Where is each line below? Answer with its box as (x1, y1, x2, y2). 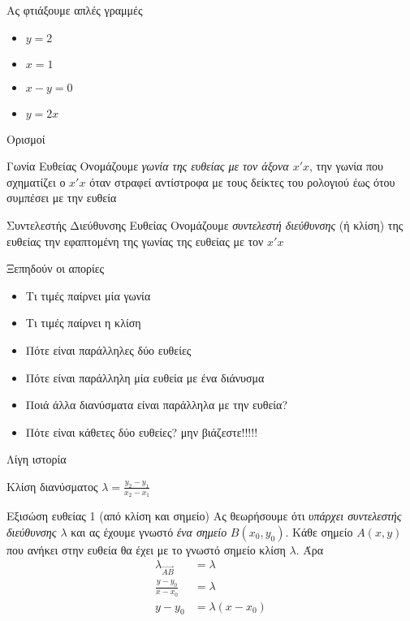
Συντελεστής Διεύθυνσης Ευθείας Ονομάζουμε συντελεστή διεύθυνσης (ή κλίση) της (6, 216, 404, 233)
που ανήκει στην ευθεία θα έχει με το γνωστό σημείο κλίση (6, 541, 286, 558)
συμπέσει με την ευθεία (6, 189, 117, 206)
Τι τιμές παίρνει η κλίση (25, 314, 141, 331)
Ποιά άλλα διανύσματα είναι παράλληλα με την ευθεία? (25, 396, 288, 413)
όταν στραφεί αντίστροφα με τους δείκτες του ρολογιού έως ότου (89, 173, 395, 190)
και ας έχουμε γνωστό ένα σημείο (71, 523, 227, 540)
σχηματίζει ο (6, 173, 66, 190)
